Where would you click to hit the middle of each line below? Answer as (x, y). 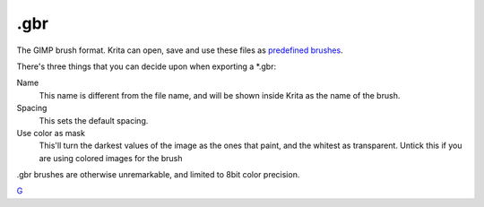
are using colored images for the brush (111, 158)
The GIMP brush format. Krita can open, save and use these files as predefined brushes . (180, 50)
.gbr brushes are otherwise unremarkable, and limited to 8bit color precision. (158, 175)
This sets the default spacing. (94, 120)
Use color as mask (51, 133)
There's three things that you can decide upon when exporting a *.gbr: (147, 66)
